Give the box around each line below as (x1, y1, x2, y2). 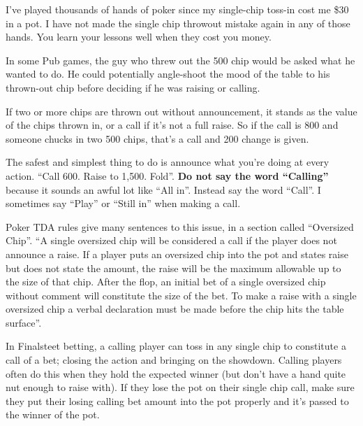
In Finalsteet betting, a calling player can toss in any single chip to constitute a (6, 339, 346, 353)
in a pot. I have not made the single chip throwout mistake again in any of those (6, 15, 350, 30)
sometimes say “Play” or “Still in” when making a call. (6, 196, 241, 211)
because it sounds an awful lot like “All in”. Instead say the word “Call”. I (6, 182, 321, 197)
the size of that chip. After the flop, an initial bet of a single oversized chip (6, 274, 326, 289)
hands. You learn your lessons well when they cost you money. (6, 29, 272, 44)
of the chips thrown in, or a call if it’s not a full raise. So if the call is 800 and (6, 118, 339, 132)
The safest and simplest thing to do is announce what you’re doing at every (6, 155, 329, 169)
